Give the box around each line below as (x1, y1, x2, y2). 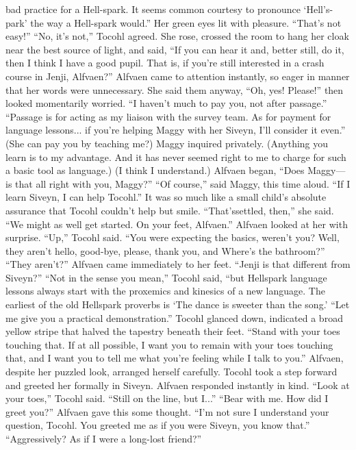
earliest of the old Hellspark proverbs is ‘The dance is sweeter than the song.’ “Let (5, 297, 350, 312)
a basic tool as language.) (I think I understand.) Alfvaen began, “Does (5, 163, 305, 177)
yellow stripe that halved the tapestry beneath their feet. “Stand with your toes (5, 324, 340, 338)
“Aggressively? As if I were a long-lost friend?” (5, 432, 202, 445)
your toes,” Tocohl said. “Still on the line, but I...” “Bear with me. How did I (5, 391, 329, 405)
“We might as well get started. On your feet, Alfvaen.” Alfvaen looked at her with (5, 216, 348, 231)
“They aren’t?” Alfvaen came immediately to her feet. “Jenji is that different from (5, 257, 351, 271)
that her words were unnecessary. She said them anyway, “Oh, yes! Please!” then (5, 82, 344, 97)
